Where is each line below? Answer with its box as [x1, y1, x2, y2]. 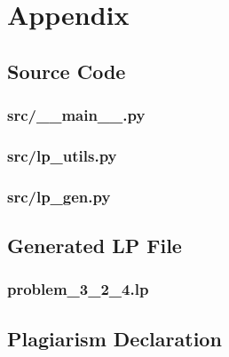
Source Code [7, 57, 126, 84]
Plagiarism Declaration [7, 324, 222, 352]
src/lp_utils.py [7, 144, 117, 166]
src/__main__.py [7, 104, 146, 126]
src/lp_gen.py [7, 185, 111, 207]
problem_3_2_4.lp [7, 278, 149, 300]
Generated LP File [7, 232, 182, 259]
